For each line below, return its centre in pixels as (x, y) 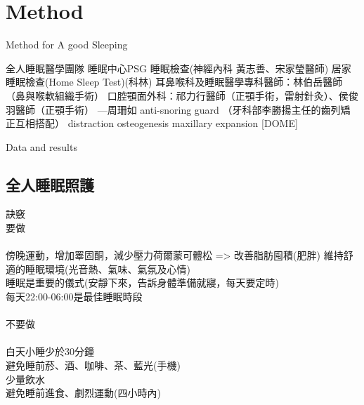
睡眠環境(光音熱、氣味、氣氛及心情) (108, 268)
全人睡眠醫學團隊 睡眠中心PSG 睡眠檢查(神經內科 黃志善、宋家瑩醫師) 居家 (178, 68)
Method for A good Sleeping (67, 45)
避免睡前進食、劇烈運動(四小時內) (83, 393)
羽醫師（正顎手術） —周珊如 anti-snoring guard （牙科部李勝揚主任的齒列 (173, 109)
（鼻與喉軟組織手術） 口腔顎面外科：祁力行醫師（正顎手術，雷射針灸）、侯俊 (182, 95)
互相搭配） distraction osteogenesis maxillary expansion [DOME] (156, 123)
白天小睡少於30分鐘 (50, 351)
